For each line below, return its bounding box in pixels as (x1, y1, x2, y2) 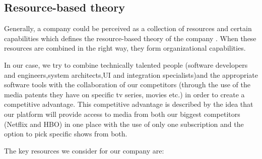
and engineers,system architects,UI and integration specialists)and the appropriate (4, 69, 258, 80)
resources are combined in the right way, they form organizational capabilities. (4, 43, 246, 53)
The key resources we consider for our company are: (4, 145, 164, 155)
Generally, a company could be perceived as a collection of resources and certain (4, 23, 252, 34)
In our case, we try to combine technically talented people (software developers (4, 59, 248, 70)
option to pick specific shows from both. (4, 128, 127, 139)
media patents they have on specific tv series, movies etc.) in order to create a (4, 89, 245, 99)
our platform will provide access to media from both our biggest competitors (4, 108, 240, 119)
